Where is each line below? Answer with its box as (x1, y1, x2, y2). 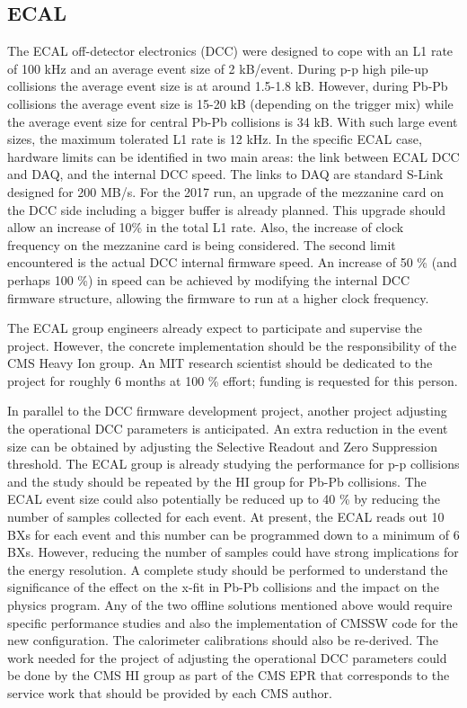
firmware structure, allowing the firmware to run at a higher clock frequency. (7, 288, 429, 307)
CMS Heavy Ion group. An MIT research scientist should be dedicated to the (7, 354, 433, 372)
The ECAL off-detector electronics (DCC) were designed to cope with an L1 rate (7, 41, 454, 60)
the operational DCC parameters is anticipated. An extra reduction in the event (7, 419, 448, 438)
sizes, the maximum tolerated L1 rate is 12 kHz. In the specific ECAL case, (7, 130, 422, 148)
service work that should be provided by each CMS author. (7, 683, 332, 702)
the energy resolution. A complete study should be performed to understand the (7, 560, 448, 578)
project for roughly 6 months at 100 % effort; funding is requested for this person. (7, 371, 458, 390)
